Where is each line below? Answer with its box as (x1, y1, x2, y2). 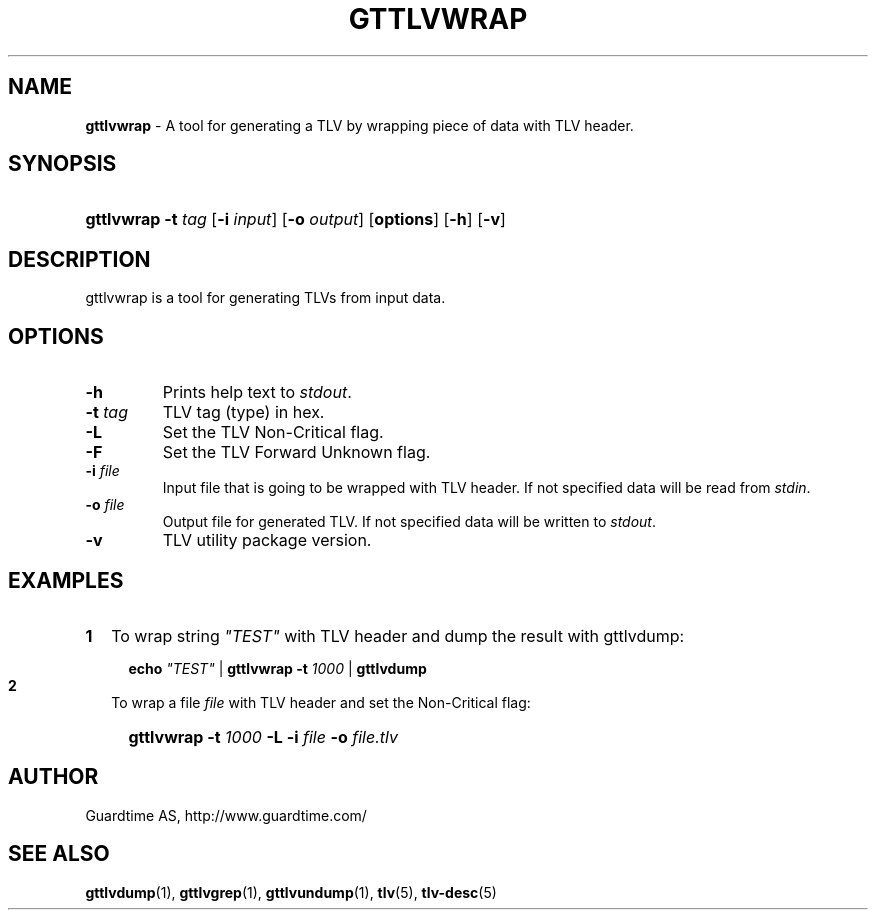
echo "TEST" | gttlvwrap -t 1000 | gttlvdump (128, 659, 427, 677)
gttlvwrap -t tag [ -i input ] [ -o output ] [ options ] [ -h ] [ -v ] (85, 209, 506, 230)
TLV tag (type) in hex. (162, 402, 325, 423)
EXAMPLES (8, 567, 124, 593)
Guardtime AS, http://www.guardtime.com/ (85, 806, 367, 824)
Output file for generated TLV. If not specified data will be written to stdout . (162, 513, 656, 531)
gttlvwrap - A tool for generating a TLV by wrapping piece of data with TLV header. (85, 116, 634, 134)
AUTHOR (8, 764, 99, 790)
